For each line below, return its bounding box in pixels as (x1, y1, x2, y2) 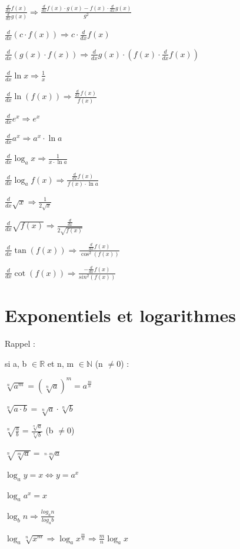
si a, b (5, 357, 27, 369)
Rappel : (5, 337, 35, 350)
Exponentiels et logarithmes (5, 303, 236, 327)
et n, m (47, 357, 74, 369)
